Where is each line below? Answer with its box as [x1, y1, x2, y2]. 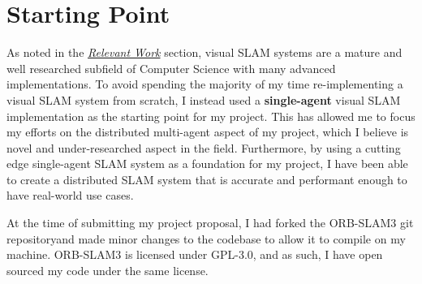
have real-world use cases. [6, 187, 134, 204]
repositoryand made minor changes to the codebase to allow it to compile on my [6, 230, 406, 247]
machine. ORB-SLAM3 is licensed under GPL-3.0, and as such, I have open [6, 246, 383, 263]
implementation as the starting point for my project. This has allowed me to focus [6, 107, 416, 124]
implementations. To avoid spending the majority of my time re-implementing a [6, 75, 403, 93]
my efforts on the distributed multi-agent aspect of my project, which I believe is [6, 123, 409, 140]
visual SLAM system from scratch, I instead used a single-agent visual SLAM [6, 91, 401, 108]
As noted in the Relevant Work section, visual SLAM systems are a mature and [6, 44, 403, 61]
